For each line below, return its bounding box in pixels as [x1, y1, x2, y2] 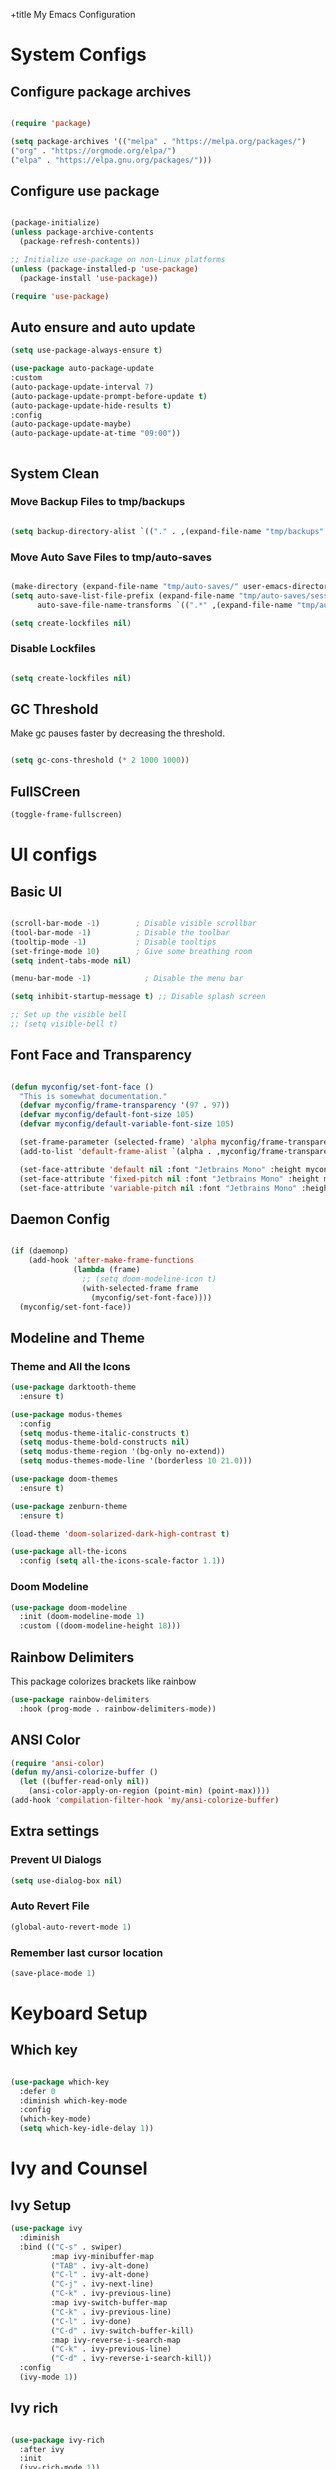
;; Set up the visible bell [10, 1010, 128, 1020]
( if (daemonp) [10, 1246, 70, 1256]
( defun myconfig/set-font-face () [10, 1082, 155, 1092]
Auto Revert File [10, 1899, 90, 1913]
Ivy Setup [10, 2197, 72, 2214]
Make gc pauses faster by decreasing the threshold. [10, 727, 225, 739]
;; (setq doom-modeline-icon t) [81, 1274, 217, 1284]
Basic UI [10, 883, 63, 900]
